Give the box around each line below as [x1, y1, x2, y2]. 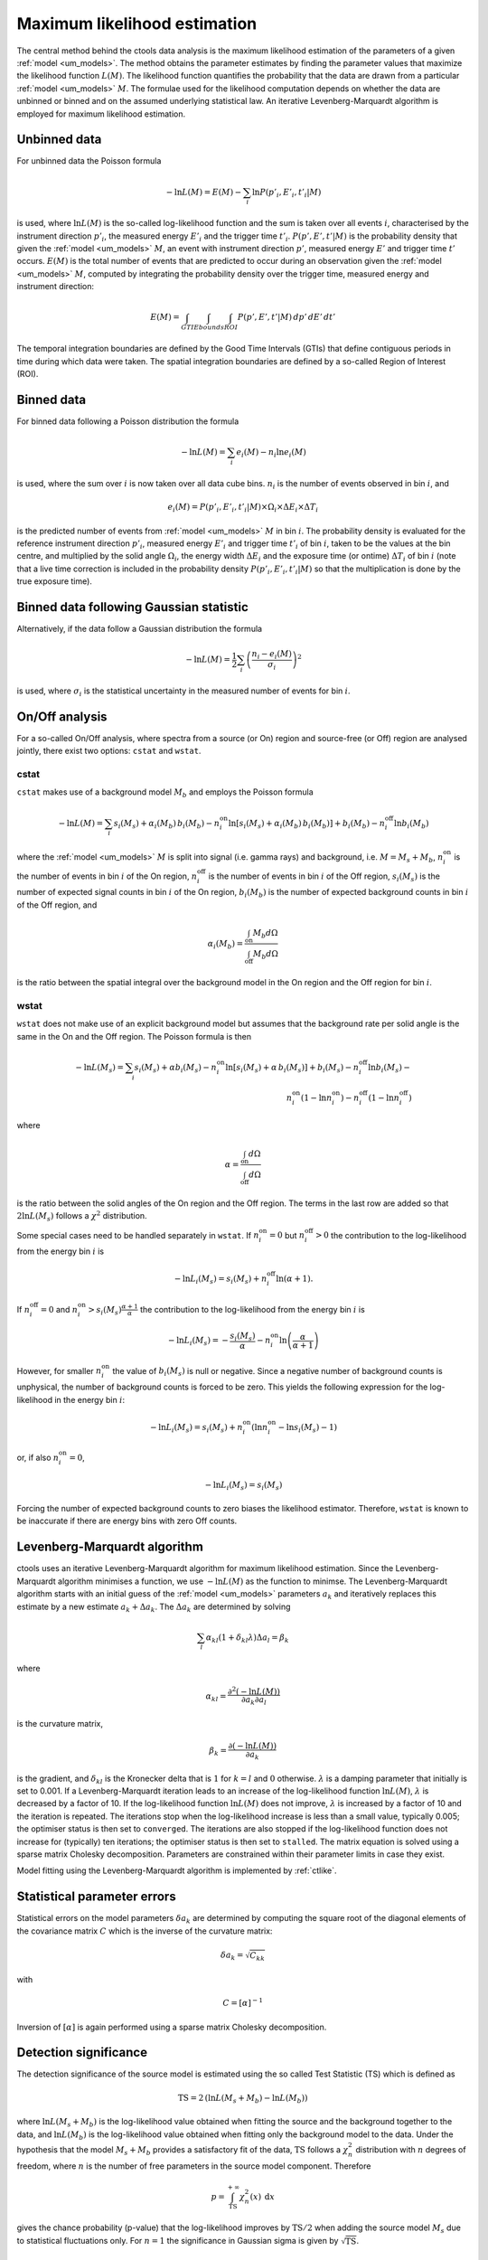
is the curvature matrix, [16, 1718, 104, 1728]
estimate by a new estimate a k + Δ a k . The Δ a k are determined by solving [16, 1601, 291, 1614]
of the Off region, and [16, 899, 98, 910]
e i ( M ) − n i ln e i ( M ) [236, 447, 307, 459]
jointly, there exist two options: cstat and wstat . [16, 746, 202, 757]
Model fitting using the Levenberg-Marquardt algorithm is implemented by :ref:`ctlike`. [16, 1865, 337, 1876]
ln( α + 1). [276, 1274, 314, 1284]
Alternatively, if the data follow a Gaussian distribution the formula [16, 623, 262, 634]
